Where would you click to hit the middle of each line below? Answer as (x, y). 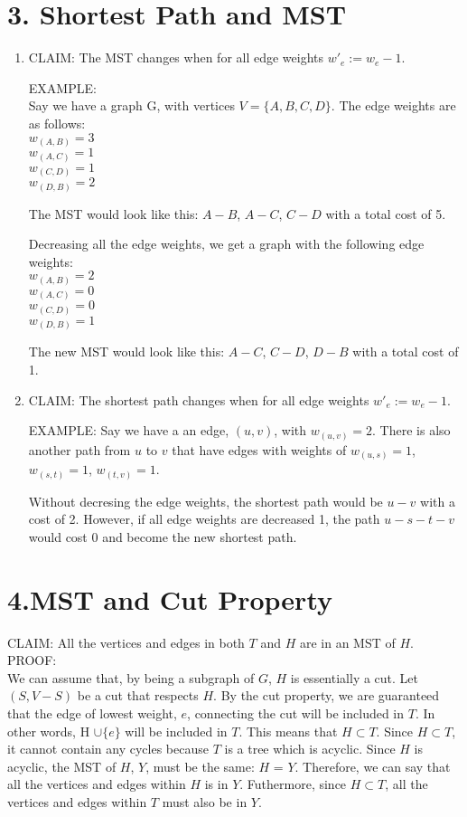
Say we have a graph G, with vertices (131, 105)
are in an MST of (347, 642)
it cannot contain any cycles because (108, 749)
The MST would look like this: (113, 213)
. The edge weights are (393, 105)
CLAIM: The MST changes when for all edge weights (176, 57)
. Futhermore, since (293, 784)
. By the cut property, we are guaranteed (327, 695)
